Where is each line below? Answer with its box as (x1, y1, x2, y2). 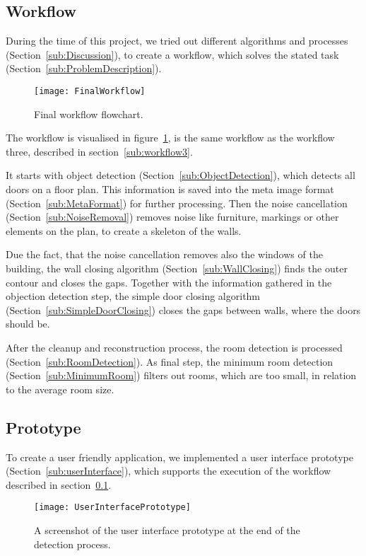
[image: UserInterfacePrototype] (34, 502, 191, 513)
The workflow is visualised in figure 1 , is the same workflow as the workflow (6, 130, 335, 145)
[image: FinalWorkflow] (34, 86, 146, 96)
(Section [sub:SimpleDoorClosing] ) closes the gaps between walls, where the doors (6, 302, 361, 317)
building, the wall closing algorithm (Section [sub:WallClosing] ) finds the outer (6, 260, 348, 275)
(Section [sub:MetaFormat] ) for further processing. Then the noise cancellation (6, 195, 348, 210)
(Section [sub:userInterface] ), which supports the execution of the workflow (6, 463, 331, 478)
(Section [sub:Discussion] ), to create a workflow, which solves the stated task (6, 47, 339, 62)
